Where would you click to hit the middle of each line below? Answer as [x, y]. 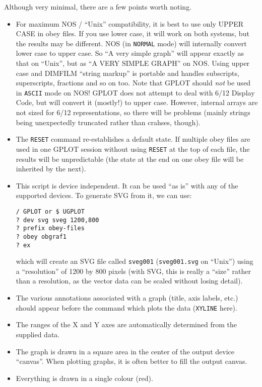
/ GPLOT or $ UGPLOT [50, 211]
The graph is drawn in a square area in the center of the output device [125, 351]
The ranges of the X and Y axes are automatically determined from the [126, 324]
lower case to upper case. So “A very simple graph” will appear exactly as [130, 53]
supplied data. [38, 334]
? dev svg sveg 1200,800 [57, 220]
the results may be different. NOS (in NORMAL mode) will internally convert [131, 43]
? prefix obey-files [50, 228]
